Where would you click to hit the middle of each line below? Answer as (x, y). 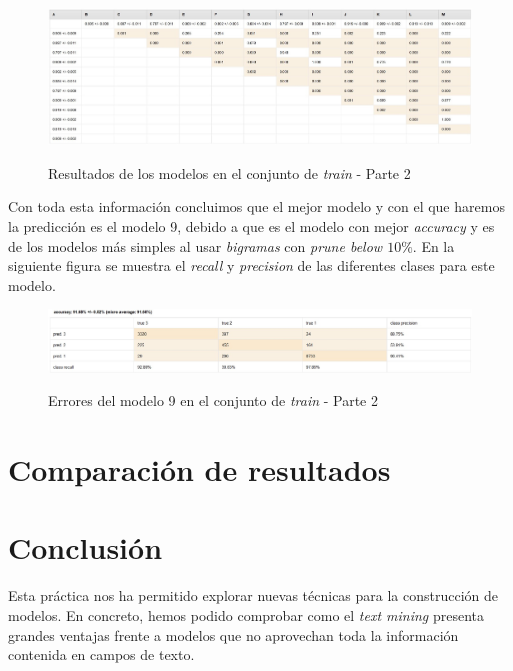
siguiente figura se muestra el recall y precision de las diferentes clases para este (251, 265)
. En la (433, 245)
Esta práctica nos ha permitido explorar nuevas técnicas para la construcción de (253, 595)
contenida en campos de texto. (101, 654)
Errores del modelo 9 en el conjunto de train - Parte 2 (213, 400)
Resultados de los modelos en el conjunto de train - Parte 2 (229, 172)
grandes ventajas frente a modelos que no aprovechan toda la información (233, 634)
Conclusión (85, 547)
